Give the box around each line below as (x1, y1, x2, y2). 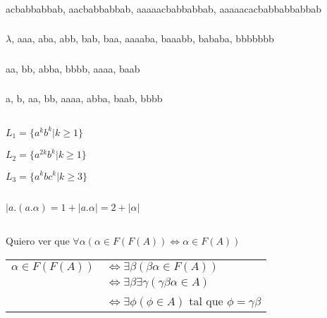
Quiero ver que (6, 233, 70, 248)
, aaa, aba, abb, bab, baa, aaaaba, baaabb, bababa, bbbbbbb (11, 31, 274, 46)
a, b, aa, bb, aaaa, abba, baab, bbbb (6, 91, 163, 106)
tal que (189, 292, 223, 309)
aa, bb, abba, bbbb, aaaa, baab (6, 61, 140, 75)
